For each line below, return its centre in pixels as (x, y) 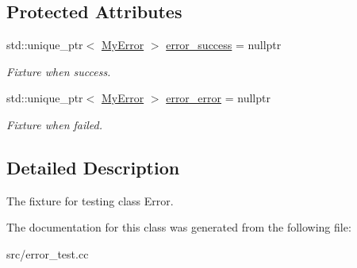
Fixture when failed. (55, 124)
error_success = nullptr (224, 45)
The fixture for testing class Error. (90, 200)
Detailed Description (93, 167)
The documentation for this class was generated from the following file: (179, 227)
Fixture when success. (59, 71)
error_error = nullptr (218, 98)
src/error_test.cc (48, 253)
